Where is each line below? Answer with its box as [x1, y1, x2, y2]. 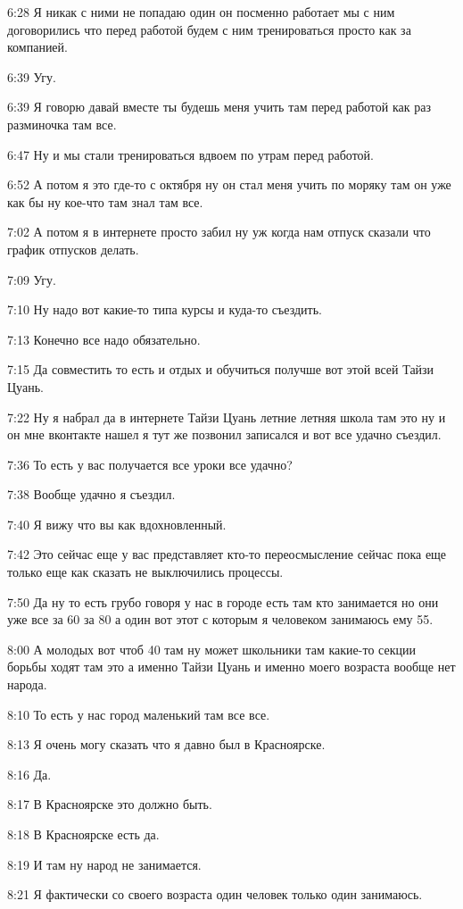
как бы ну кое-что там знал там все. [7, 192, 203, 211]
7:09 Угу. [7, 270, 56, 288]
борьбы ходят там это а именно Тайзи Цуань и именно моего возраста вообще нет [7, 657, 456, 676]
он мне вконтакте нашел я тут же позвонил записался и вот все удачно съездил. [7, 425, 442, 444]
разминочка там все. [7, 114, 117, 133]
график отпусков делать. [7, 239, 139, 258]
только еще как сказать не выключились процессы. [7, 563, 284, 581]
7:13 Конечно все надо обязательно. [7, 329, 201, 348]
